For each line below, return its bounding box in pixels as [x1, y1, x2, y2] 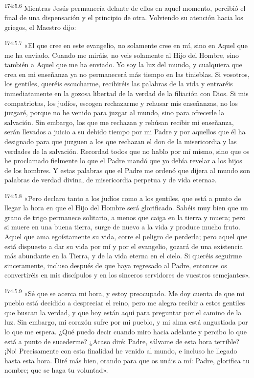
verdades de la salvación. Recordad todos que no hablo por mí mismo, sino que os [4, 146, 250, 156]
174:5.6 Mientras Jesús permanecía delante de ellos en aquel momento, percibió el [4, 1, 246, 13]
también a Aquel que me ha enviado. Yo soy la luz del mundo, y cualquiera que [4, 59, 242, 70]
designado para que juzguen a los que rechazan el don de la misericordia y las [4, 136, 237, 147]
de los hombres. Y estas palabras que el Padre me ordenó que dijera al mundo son [4, 165, 251, 175]
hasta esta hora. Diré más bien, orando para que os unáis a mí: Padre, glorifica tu [4, 355, 250, 365]
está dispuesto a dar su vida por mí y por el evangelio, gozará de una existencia [4, 241, 243, 251]
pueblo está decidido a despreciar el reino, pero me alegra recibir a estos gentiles [4, 298, 245, 308]
